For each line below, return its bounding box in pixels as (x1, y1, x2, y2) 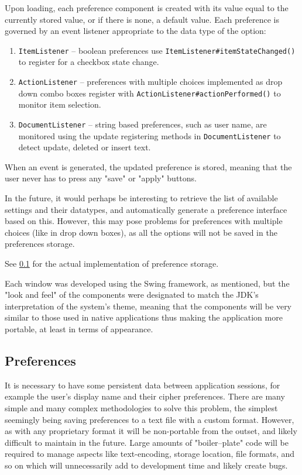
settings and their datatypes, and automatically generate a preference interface (5, 203, 287, 215)
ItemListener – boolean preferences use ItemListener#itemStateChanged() (18, 44, 296, 56)
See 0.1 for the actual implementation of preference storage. (5, 257, 219, 269)
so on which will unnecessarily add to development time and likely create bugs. (5, 459, 288, 471)
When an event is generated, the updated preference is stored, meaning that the (5, 160, 292, 173)
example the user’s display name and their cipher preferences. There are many (5, 390, 285, 402)
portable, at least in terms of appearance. (5, 322, 153, 335)
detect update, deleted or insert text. (18, 141, 151, 153)
